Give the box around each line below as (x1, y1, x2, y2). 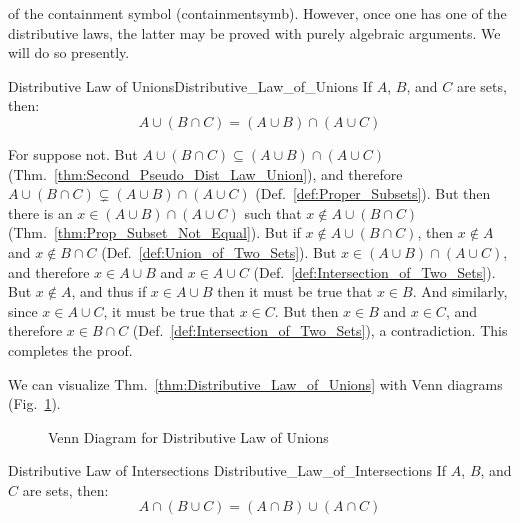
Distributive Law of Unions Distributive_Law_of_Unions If (8, 75, 373, 96)
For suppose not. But (8, 143, 138, 164)
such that (244, 202, 302, 223)
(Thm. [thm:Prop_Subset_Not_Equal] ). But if (8, 222, 301, 243)
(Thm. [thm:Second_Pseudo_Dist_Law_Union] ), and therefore (8, 163, 403, 184)
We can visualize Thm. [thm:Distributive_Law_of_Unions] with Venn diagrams (8, 373, 503, 394)
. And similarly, (412, 281, 508, 302)
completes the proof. (8, 339, 133, 360)
